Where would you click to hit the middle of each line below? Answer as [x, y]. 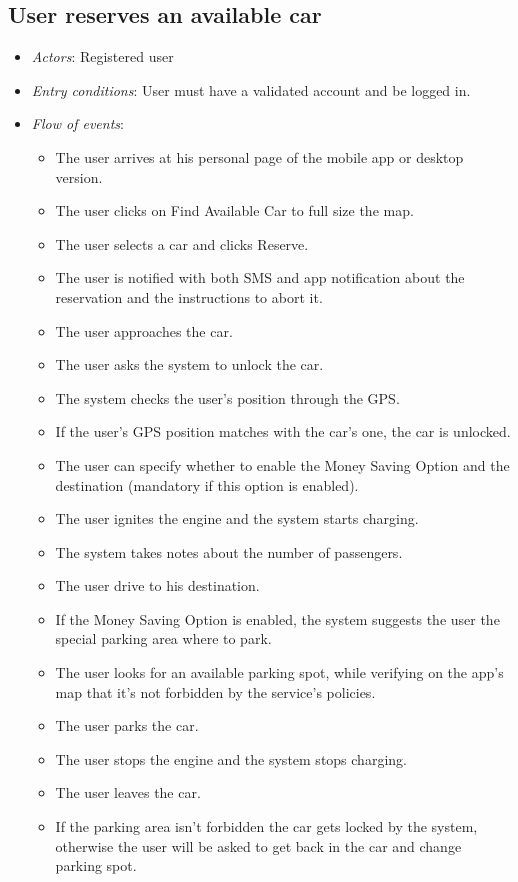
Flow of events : [77, 123]
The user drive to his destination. [157, 585]
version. [79, 176]
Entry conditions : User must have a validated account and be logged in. [251, 89]
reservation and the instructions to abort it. [189, 296]
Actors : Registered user [102, 56]
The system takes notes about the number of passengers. [229, 551]
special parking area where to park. [163, 638]
